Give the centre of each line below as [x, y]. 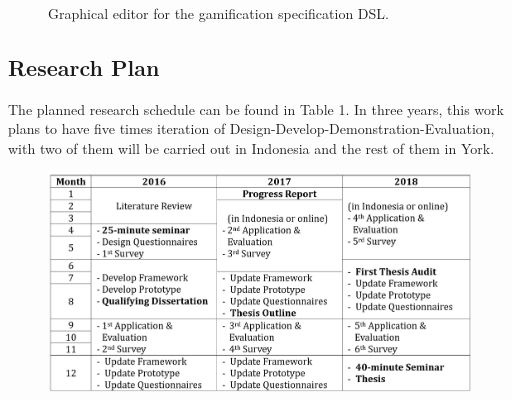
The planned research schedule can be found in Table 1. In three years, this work [256, 108]
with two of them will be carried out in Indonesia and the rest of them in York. [251, 147]
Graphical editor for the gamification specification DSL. [218, 13]
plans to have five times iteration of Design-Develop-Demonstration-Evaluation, [251, 128]
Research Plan [84, 66]
